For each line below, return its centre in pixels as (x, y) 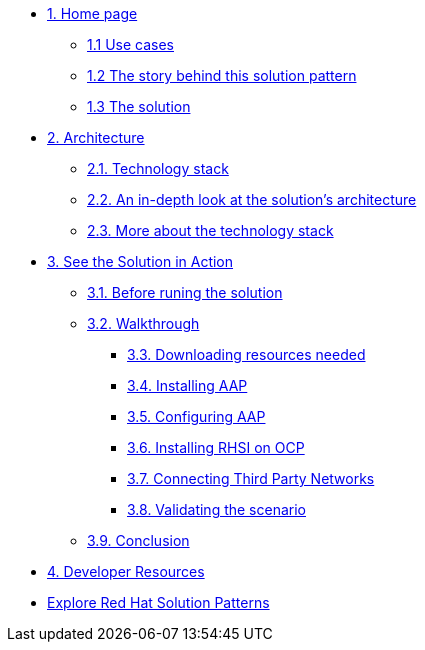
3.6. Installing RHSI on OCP (216, 447)
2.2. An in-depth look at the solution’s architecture (252, 199)
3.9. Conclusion (138, 540)
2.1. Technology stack (158, 168)
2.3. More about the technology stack (210, 230)
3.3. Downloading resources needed (246, 354)
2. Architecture (96, 137)
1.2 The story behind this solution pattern (222, 75)
